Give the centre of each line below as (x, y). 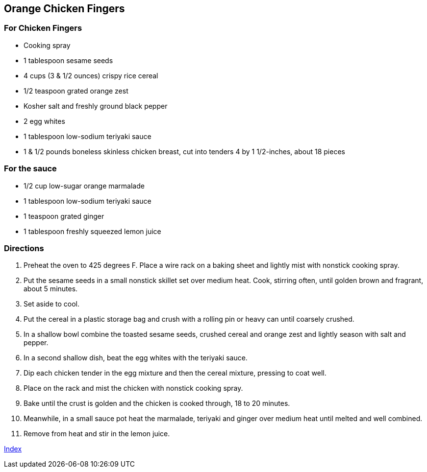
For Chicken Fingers (43, 28)
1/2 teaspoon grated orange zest (76, 91)
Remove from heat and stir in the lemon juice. (97, 434)
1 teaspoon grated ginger (64, 216)
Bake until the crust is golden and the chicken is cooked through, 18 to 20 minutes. (157, 403)
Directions (24, 248)
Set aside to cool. (51, 304)
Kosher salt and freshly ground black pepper (96, 106)
